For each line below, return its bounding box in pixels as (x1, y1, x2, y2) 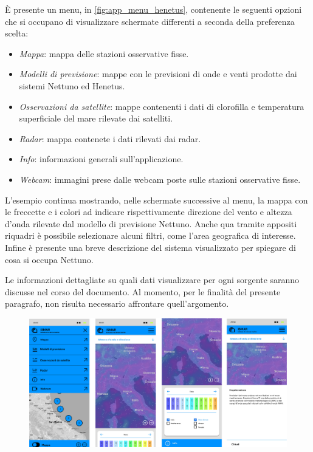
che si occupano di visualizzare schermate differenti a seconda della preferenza (5, 15, 295, 27)
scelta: (5, 27, 29, 39)
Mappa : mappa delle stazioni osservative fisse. (19, 47, 189, 60)
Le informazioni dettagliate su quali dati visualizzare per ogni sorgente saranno (5, 273, 300, 286)
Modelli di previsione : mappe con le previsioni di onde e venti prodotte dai (19, 67, 297, 80)
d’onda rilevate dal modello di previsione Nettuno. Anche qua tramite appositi (5, 217, 297, 230)
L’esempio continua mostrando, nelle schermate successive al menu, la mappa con (5, 193, 308, 206)
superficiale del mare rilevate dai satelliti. (19, 112, 173, 125)
